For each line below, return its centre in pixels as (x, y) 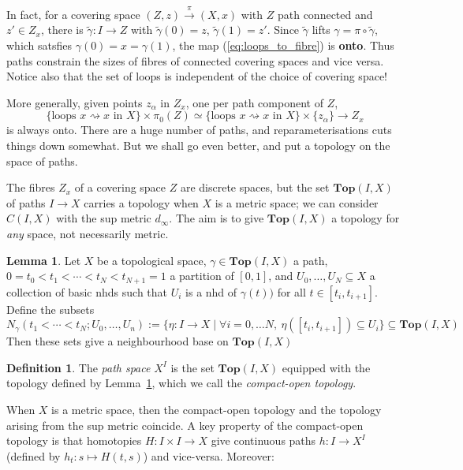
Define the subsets (50, 309)
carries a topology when (141, 202)
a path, (310, 260)
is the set (192, 367)
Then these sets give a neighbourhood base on (118, 341)
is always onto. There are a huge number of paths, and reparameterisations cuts (199, 130)
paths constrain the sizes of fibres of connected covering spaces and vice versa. (195, 60)
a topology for (366, 218)
